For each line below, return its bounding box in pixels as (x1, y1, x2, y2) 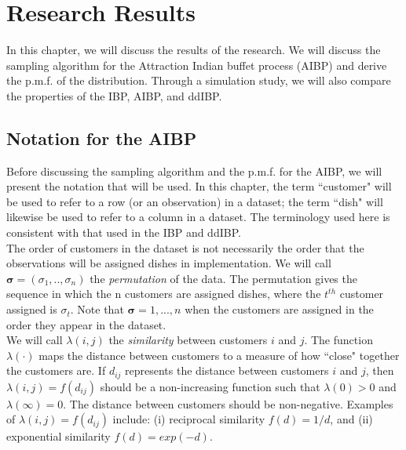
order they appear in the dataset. (6, 316, 166, 332)
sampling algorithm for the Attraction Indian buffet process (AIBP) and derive (6, 56, 387, 73)
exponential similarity (6, 428, 111, 445)
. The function (304, 332, 373, 348)
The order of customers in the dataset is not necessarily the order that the (6, 239, 364, 256)
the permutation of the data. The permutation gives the (90, 270, 357, 286)
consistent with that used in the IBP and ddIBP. (6, 224, 241, 241)
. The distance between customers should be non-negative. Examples (63, 395, 393, 412)
